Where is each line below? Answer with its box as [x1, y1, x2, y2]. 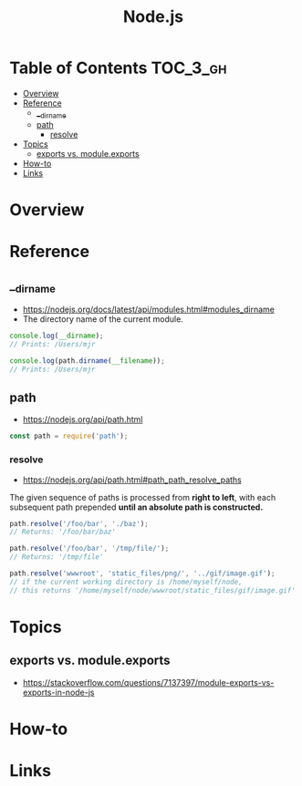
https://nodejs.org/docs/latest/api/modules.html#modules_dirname [22, 304, 276, 315]
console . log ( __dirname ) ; [9, 331, 104, 341]
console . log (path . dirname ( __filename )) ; [9, 356, 166, 366]
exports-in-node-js [22, 687, 95, 698]
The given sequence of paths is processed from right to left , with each [9, 491, 276, 502]
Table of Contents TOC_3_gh [9, 57, 227, 78]
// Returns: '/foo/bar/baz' [9, 527, 117, 537]
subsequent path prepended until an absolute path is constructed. [9, 502, 264, 512]
